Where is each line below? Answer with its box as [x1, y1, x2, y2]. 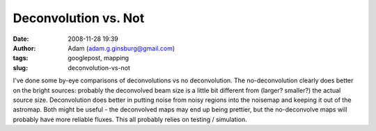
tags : [13, 54, 29, 62]
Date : [13, 35, 29, 43]
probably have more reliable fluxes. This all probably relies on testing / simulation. [13, 115, 247, 123]
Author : [13, 44, 36, 52]
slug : [13, 63, 28, 72]
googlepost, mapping [68, 54, 129, 62]
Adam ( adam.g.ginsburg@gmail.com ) [68, 44, 175, 52]
